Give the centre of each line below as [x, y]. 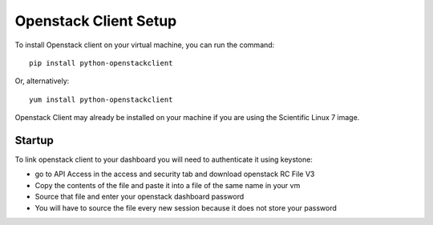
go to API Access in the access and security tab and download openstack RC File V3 [175, 174]
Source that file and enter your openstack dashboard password [140, 197]
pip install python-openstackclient [101, 63]
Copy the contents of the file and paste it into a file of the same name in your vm [168, 185]
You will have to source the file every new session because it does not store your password [186, 207]
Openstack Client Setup [96, 21]
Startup [34, 140]
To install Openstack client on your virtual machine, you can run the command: [145, 45]
